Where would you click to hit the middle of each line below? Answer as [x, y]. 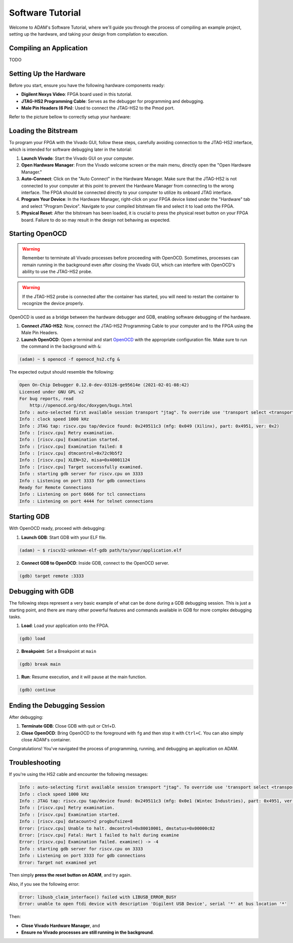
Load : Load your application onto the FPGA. [65, 626]
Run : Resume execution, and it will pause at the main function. [84, 677]
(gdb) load [32, 639]
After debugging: [26, 717]
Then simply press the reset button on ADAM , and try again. [70, 875]
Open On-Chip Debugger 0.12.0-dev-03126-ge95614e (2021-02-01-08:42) [104, 385]
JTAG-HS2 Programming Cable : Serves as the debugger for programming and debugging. [113, 101]
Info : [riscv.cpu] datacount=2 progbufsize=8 [76, 821]
